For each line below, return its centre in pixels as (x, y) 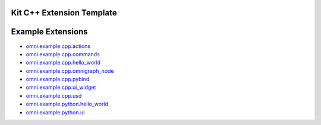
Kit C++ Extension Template (64, 13)
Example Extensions (50, 32)
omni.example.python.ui (55, 112)
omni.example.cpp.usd (54, 95)
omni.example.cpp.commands (63, 54)
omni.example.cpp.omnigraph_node (70, 70)
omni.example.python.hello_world (67, 104)
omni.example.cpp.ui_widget (61, 87)
